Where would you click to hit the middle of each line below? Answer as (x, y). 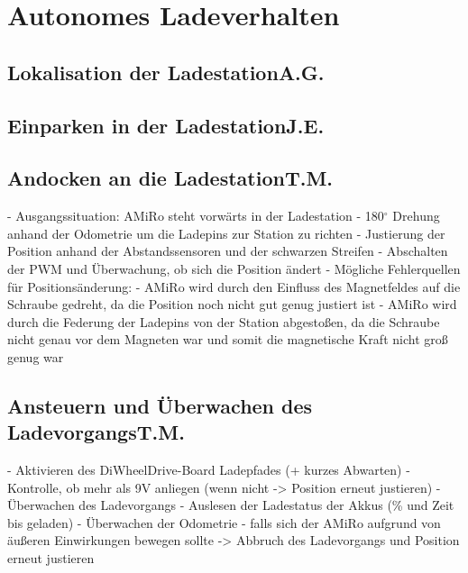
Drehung (416, 216)
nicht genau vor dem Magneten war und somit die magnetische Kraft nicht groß (228, 339)
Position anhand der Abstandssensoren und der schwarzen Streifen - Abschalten (228, 251)
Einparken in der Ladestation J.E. (166, 125)
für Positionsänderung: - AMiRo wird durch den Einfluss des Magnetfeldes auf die (234, 286)
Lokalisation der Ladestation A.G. (166, 72)
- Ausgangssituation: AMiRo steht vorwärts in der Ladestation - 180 (196, 216)
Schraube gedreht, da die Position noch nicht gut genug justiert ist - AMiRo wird (232, 304)
